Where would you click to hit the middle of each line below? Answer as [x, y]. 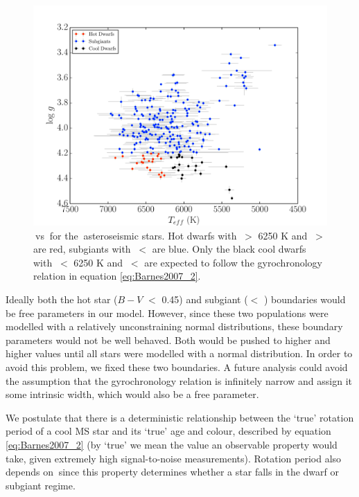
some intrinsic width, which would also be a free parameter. [132, 394]
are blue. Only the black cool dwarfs [229, 249]
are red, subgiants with [82, 249]
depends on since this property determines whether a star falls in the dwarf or [173, 472]
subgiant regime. [41, 485]
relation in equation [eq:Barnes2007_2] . [117, 276]
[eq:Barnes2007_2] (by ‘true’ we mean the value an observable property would [172, 444]
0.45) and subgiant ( [205, 299]
